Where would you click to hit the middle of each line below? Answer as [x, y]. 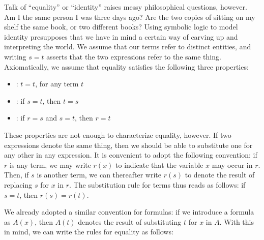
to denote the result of [220, 175]
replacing [18, 184]
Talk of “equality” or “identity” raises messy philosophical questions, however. [126, 7]
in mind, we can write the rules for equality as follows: [89, 232]
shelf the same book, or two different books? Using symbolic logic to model [121, 27]
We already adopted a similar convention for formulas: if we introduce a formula [129, 212]
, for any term [57, 84]
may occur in [232, 164]
